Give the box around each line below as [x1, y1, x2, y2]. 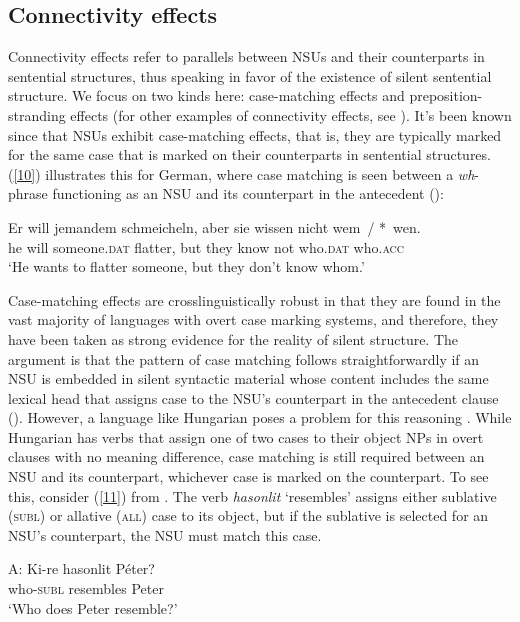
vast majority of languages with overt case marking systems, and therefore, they [8, 309, 499, 330]
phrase [8, 183, 48, 204]
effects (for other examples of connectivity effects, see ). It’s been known [70, 104, 512, 125]
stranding [8, 104, 66, 125]
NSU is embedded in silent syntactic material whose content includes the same [8, 368, 489, 389]
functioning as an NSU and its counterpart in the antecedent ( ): [52, 183, 444, 204]
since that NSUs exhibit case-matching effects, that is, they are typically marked [8, 124, 502, 145]
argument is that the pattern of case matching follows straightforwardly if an [8, 348, 480, 369]
